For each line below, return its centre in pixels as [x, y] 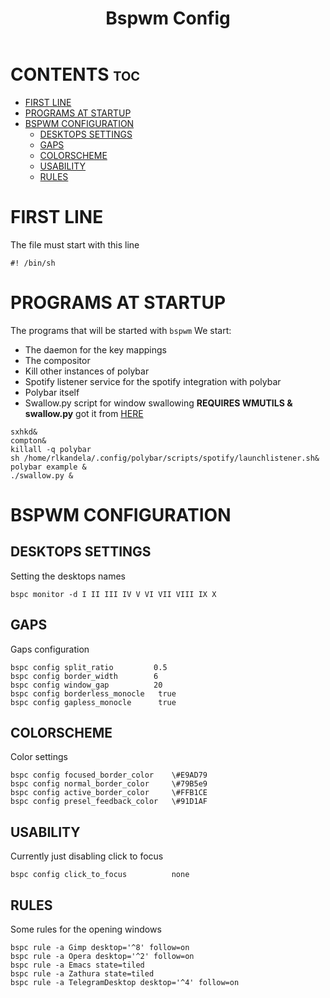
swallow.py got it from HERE [84, 413]
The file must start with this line [75, 244]
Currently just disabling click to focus [87, 856]
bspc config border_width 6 [84, 676]
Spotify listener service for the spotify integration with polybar [153, 381]
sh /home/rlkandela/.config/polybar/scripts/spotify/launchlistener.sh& [165, 458]
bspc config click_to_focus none [100, 875]
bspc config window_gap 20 [86, 685]
